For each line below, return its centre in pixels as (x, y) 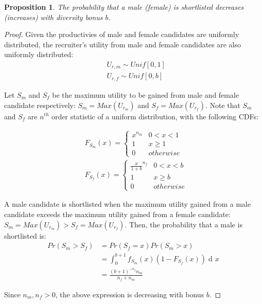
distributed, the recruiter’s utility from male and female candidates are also (123, 44)
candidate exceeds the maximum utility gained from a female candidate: (117, 214)
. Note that (223, 105)
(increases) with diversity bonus (54, 17)
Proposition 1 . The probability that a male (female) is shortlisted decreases (124, 7)
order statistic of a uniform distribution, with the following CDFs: (155, 116)
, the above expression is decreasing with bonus (130, 294)
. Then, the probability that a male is (184, 224)
